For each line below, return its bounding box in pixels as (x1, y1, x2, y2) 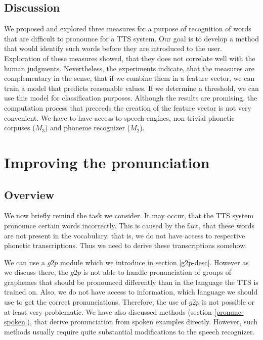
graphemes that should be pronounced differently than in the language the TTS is (4, 276, 258, 287)
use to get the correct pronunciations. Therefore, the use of (4, 297, 187, 307)
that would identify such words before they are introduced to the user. (4, 43, 222, 54)
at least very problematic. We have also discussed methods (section (4, 306, 212, 317)
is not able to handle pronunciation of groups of (83, 267, 232, 277)
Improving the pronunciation (4, 152, 210, 172)
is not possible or (201, 297, 255, 307)
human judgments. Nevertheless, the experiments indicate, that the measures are (4, 63, 254, 73)
